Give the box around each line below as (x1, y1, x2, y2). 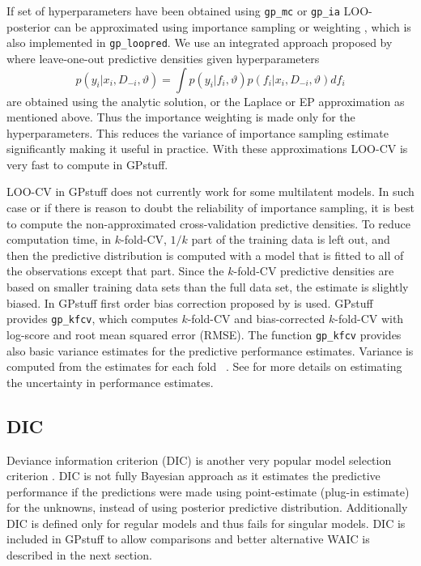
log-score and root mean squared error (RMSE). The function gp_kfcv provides (6, 326, 402, 343)
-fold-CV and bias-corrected (187, 310, 325, 327)
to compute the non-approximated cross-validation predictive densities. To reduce (6, 215, 411, 232)
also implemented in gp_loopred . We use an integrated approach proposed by (6, 34, 393, 51)
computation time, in (6, 231, 112, 248)
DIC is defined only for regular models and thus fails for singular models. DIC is (6, 514, 406, 531)
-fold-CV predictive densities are (233, 262, 394, 279)
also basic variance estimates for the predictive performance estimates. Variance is (6, 342, 414, 359)
